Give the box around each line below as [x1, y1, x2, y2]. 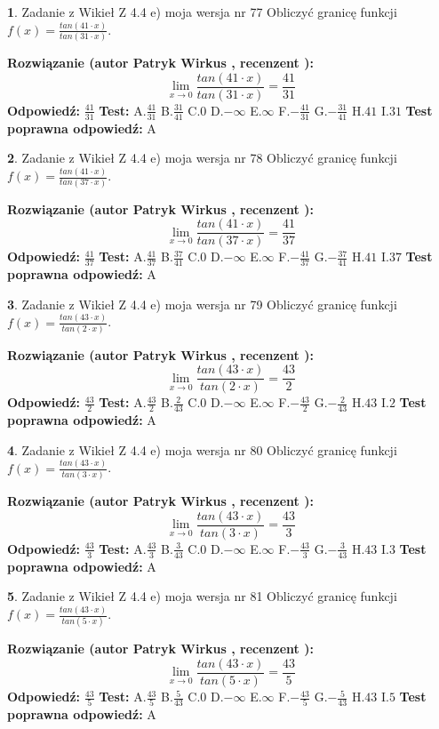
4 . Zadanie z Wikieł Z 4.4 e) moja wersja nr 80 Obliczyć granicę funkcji [7, 440, 397, 459]
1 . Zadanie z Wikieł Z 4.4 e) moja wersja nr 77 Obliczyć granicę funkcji [7, 3, 397, 20]
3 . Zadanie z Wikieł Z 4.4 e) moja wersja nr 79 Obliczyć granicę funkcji [7, 294, 397, 313]
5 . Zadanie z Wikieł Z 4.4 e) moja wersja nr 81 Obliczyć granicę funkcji [7, 587, 397, 605]
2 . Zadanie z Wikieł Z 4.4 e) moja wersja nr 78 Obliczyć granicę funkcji [7, 148, 397, 167]
